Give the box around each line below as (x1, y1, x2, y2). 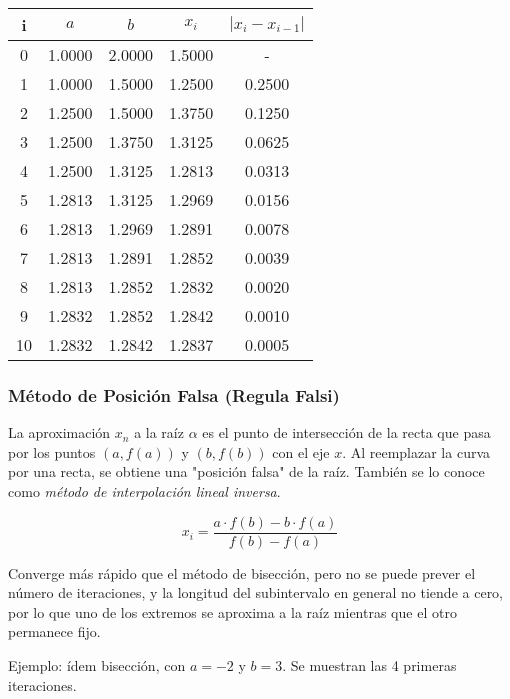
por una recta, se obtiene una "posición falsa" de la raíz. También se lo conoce (8, 461, 485, 482)
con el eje (272, 441, 330, 462)
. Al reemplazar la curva (342, 441, 491, 462)
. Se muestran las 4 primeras (282, 655, 457, 676)
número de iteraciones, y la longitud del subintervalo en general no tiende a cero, (8, 582, 504, 603)
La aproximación (8, 422, 111, 443)
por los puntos (8, 441, 96, 462)
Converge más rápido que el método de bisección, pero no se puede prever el (8, 562, 476, 583)
